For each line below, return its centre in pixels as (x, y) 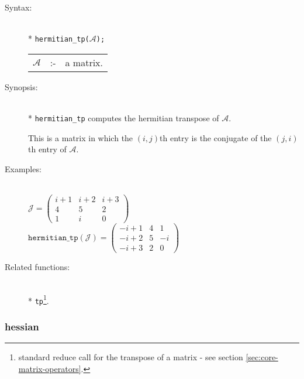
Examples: (23, 168)
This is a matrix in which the (81, 137)
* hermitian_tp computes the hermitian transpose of (124, 118)
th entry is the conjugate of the (216, 137)
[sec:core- (262, 357)
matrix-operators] (50, 368)
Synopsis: (21, 86)
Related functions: (37, 267)
